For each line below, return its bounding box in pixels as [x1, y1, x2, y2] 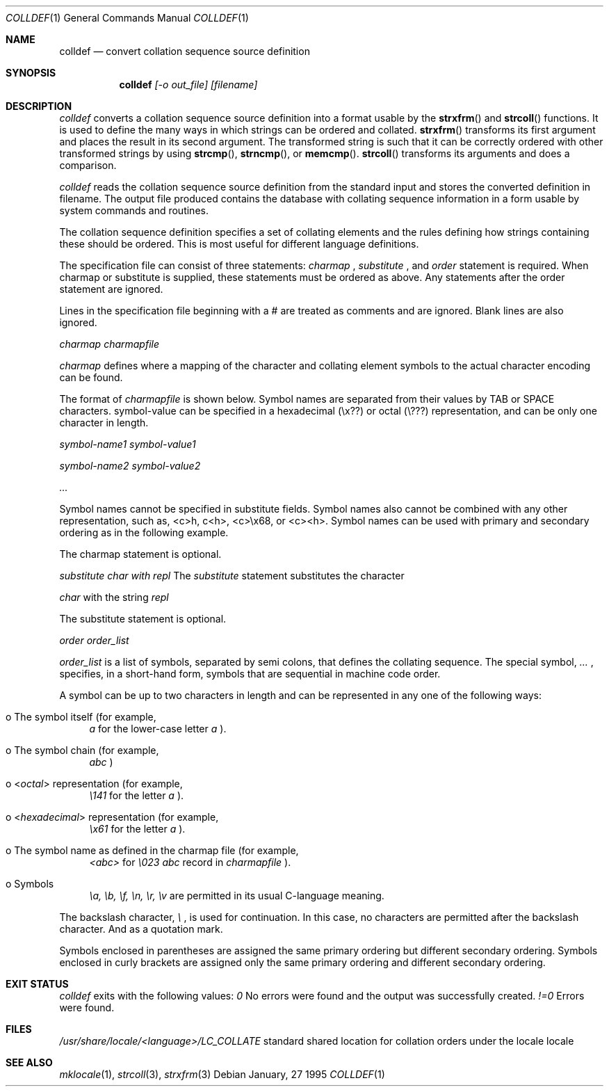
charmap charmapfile [59, 338, 160, 350]
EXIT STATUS [6, 978, 69, 990]
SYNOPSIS [6, 67, 56, 79]
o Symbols [6, 878, 54, 890]
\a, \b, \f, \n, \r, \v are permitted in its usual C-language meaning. [89, 890, 384, 901]
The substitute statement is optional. [59, 613, 227, 625]
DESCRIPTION [6, 100, 72, 112]
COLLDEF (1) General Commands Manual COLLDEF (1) [6, 12, 249, 24]
